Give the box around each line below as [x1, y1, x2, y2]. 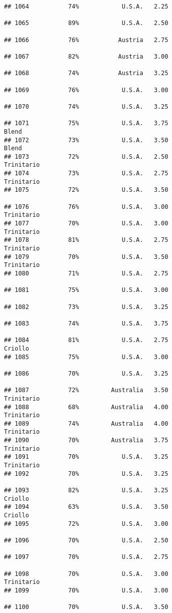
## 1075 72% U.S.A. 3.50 [4, 186, 169, 194]
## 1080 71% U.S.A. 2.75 [4, 270, 169, 277]
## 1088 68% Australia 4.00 [4, 403, 169, 411]
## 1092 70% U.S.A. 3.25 [4, 470, 169, 477]
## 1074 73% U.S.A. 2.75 [4, 170, 169, 177]
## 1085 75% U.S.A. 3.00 [4, 353, 169, 361]
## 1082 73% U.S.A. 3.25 [4, 303, 169, 311]
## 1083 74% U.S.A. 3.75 [4, 320, 169, 327]
